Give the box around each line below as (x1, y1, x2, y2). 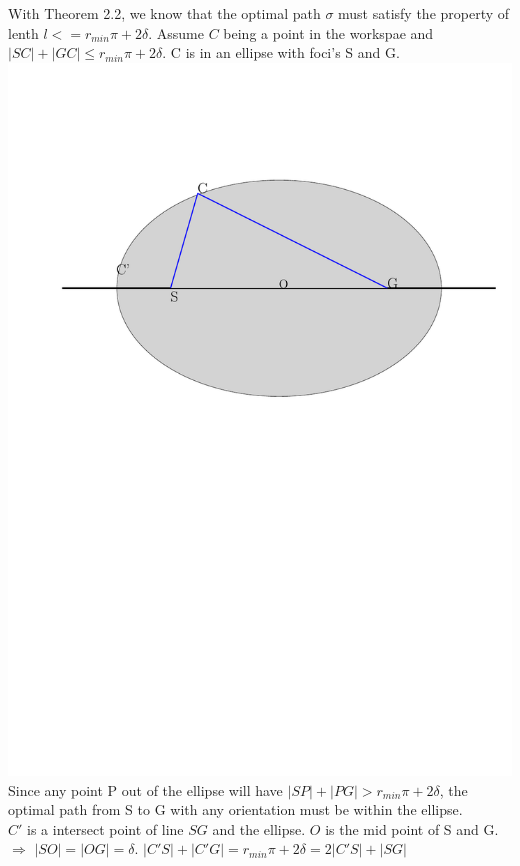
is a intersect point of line (27, 818, 184, 839)
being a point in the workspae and (223, 22, 434, 43)
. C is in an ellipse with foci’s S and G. (162, 42, 400, 63)
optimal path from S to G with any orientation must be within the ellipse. (8, 799, 463, 820)
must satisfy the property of (338, 3, 510, 23)
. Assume (148, 22, 204, 43)
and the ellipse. (212, 818, 306, 839)
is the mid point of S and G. (325, 818, 499, 839)
